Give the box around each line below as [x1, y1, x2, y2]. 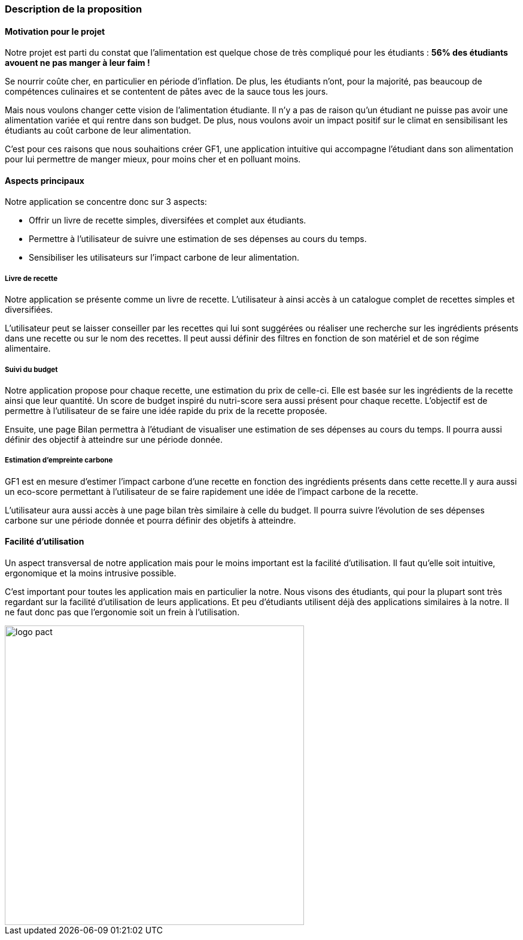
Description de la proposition [5, 3, 142, 15]
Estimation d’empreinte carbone [5, 456, 113, 465]
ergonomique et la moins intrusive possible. [5, 568, 177, 578]
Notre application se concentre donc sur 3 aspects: [5, 197, 207, 207]
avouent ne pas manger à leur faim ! [5, 58, 150, 68]
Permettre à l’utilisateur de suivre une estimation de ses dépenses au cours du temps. [29, 234, 367, 244]
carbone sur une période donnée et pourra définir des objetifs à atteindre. [5, 515, 296, 525]
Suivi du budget [5, 365, 58, 374]
